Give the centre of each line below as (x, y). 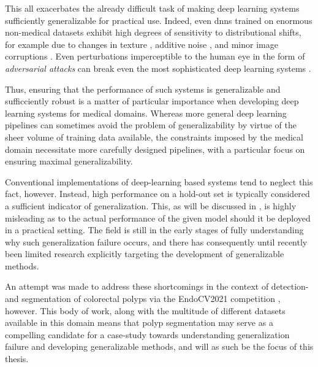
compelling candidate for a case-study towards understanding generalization (147, 334)
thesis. (17, 359)
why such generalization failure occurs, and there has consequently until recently (156, 241)
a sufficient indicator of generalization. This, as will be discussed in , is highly (151, 205)
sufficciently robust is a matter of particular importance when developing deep (152, 101)
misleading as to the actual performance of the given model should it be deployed (158, 218)
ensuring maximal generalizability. (69, 161)
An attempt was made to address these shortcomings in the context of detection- (157, 286)
